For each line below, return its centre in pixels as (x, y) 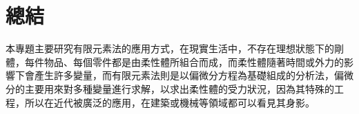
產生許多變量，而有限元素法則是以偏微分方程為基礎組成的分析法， (184, 75)
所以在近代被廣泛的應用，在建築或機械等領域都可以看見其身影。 (169, 102)
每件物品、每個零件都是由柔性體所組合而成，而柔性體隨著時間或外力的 (184, 61)
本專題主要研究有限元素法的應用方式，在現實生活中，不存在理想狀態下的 (170, 48)
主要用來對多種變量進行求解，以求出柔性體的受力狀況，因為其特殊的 (179, 88)
